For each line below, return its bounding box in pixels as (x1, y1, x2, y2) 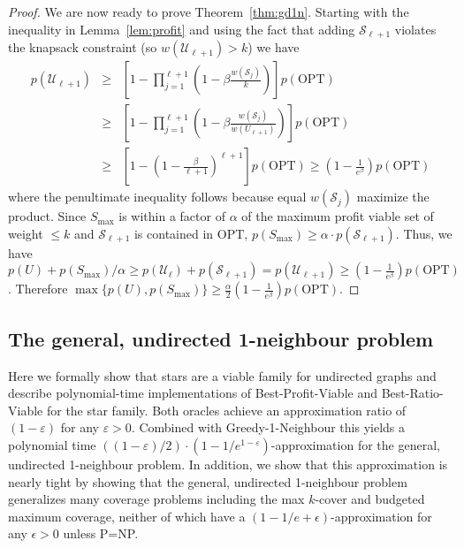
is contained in (133, 224, 214, 242)
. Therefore (8, 279, 68, 298)
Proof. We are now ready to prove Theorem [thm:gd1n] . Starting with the (8, 3, 409, 20)
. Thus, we (395, 224, 453, 242)
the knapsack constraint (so (8, 38, 157, 57)
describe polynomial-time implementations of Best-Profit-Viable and (8, 384, 377, 402)
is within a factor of (118, 207, 225, 225)
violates (394, 19, 437, 38)
